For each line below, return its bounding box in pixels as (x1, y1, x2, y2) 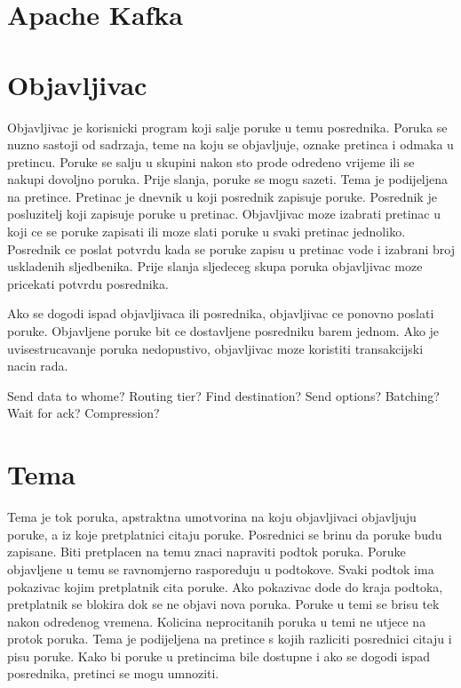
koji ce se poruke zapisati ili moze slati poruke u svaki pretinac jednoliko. (7, 222, 406, 241)
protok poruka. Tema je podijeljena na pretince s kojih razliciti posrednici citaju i (7, 629, 452, 648)
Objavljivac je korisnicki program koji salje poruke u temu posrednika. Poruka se (7, 117, 448, 136)
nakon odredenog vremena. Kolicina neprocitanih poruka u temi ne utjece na (7, 612, 426, 630)
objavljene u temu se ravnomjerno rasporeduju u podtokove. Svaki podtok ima (7, 559, 434, 578)
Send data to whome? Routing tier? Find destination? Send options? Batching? (7, 386, 440, 404)
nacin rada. (7, 356, 68, 375)
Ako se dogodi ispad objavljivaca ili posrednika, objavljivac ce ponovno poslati (7, 304, 434, 323)
